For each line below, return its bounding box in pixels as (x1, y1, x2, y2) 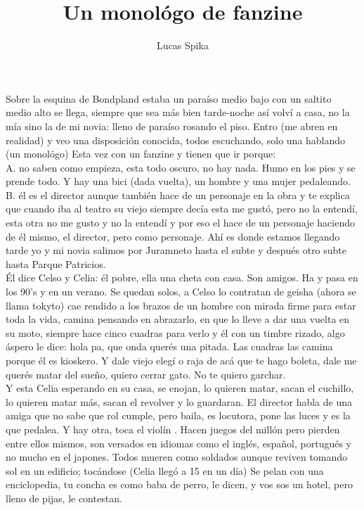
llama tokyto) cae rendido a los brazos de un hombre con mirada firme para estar (6, 298, 356, 312)
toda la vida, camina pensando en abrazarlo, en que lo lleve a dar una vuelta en (6, 312, 350, 326)
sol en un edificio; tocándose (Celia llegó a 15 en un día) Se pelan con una (6, 463, 324, 478)
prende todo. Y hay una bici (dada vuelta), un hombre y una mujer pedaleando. (6, 174, 351, 189)
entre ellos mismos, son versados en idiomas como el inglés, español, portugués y (6, 435, 351, 450)
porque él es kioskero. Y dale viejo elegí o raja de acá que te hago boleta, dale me (6, 353, 357, 367)
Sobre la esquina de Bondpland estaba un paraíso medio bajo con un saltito (6, 91, 332, 106)
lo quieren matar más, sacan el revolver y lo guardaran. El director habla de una (6, 394, 353, 409)
